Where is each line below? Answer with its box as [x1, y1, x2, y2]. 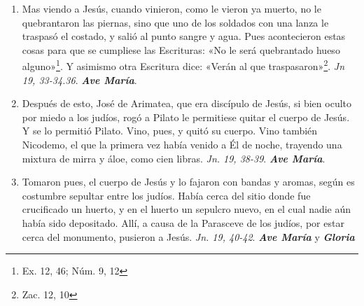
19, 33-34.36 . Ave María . [22, 72, 137, 87]
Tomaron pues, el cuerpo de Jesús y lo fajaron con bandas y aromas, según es [22, 174, 355, 189]
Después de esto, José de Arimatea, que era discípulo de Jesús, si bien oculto [22, 96, 352, 111]
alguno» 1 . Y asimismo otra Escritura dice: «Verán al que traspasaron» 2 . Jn [22, 57, 345, 74]
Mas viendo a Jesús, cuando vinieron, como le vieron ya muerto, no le [22, 1, 321, 15]
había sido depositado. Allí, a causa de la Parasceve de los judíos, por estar [22, 215, 344, 230]
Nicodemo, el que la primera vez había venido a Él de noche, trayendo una [22, 137, 342, 151]
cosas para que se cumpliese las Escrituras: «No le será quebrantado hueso [22, 42, 340, 57]
